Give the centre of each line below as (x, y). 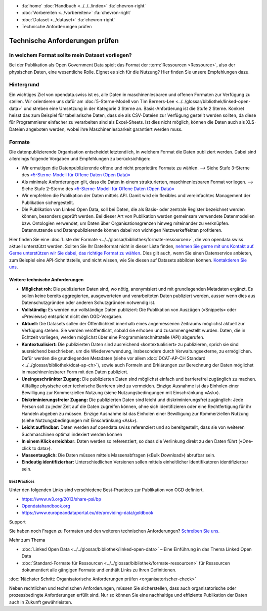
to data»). (42, 448)
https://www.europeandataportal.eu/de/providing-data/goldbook (88, 513)
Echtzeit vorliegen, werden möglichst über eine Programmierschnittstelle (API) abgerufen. (113, 337)
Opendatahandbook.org (46, 506)
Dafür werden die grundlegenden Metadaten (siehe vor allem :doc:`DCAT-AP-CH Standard (113, 358)
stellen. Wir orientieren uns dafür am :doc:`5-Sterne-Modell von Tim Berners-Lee (92, 102)
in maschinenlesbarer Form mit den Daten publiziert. (75, 372)
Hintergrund (24, 85)
